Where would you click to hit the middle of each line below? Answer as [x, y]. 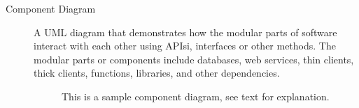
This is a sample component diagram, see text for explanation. [196, 96]
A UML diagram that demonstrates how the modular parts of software [185, 32]
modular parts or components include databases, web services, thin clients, [194, 59]
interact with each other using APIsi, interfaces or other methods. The [185, 46]
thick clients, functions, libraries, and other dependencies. [157, 73]
